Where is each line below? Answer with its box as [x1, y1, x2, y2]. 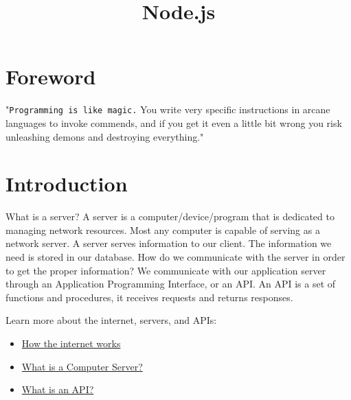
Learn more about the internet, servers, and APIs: [5, 313, 217, 327]
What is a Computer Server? [21, 359, 143, 373]
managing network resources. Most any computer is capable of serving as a [5, 222, 320, 237]
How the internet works [21, 336, 121, 351]
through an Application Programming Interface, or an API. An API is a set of [5, 277, 336, 291]
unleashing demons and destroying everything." [5, 129, 204, 143]
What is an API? [21, 382, 94, 397]
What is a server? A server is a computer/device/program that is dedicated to [5, 209, 335, 224]
